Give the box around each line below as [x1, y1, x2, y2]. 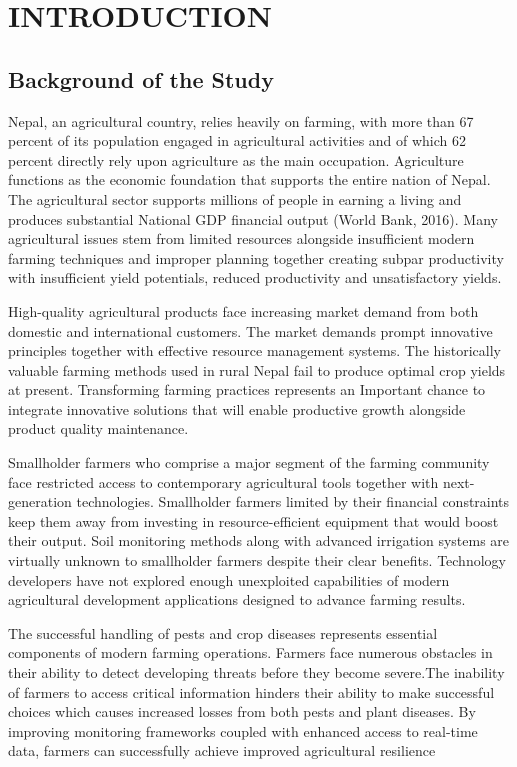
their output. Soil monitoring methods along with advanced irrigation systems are [8, 530, 510, 551]
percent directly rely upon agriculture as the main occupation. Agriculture [8, 149, 464, 170]
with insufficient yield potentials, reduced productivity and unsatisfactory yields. [8, 267, 502, 288]
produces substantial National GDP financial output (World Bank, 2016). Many [8, 208, 498, 229]
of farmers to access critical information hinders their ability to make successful [8, 681, 495, 702]
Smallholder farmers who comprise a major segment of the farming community [8, 452, 490, 473]
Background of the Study [8, 63, 274, 94]
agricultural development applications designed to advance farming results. [8, 589, 466, 610]
